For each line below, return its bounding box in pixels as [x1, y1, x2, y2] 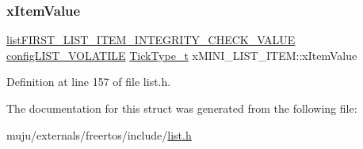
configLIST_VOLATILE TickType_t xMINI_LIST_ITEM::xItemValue [6, 47, 357, 63]
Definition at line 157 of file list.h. [6, 73, 171, 90]
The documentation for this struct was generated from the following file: [6, 100, 357, 116]
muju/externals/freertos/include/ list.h [6, 126, 192, 143]
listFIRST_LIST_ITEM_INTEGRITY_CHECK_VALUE [6, 32, 296, 48]
